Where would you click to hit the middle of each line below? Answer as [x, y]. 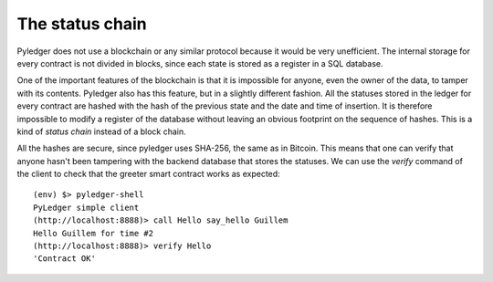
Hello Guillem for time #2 [94, 233]
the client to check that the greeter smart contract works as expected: [148, 174]
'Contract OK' [64, 259]
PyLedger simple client [86, 207]
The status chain [82, 24]
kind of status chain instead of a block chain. [101, 131]
